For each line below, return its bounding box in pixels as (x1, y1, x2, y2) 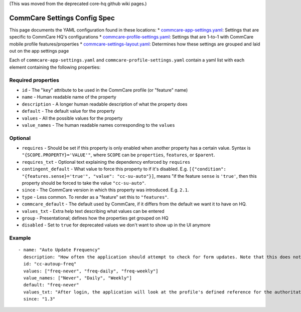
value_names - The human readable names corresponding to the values (22, 122, 175, 128)
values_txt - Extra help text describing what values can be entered (22, 208, 165, 214)
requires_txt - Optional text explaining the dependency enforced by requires (22, 159, 191, 165)
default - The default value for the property (22, 108, 115, 114)
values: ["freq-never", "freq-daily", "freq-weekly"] (23, 268, 159, 274)
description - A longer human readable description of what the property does (22, 101, 188, 107)
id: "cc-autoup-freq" (23, 261, 77, 267)
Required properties (9, 77, 60, 84)
